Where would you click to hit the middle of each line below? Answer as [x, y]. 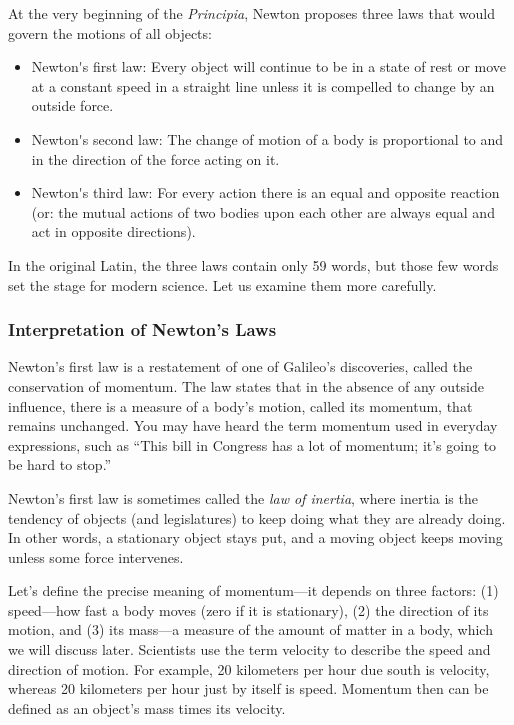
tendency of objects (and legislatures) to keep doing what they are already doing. [257, 517]
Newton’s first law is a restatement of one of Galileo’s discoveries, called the [240, 366]
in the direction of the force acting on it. [155, 158]
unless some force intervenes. [96, 556]
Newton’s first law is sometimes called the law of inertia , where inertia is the [243, 497]
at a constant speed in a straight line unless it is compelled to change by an [263, 85]
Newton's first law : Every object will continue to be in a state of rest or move [269, 66]
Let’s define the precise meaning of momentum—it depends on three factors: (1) [253, 590]
